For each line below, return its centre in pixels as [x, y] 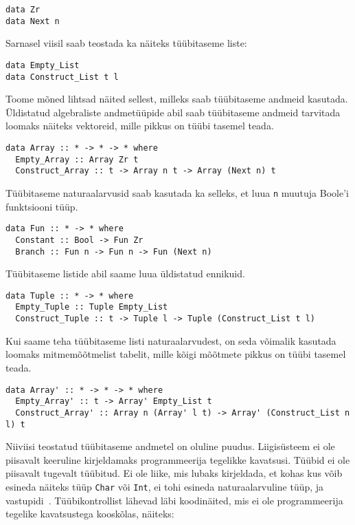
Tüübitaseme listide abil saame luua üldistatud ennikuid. [125, 274]
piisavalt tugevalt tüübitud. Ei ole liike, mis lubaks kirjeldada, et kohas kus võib [174, 473]
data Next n [33, 21]
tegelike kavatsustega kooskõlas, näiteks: [90, 514]
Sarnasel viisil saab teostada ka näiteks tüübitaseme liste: [126, 43]
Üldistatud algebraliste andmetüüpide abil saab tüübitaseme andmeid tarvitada [173, 112]
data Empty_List [43, 65]
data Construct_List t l [62, 77]
